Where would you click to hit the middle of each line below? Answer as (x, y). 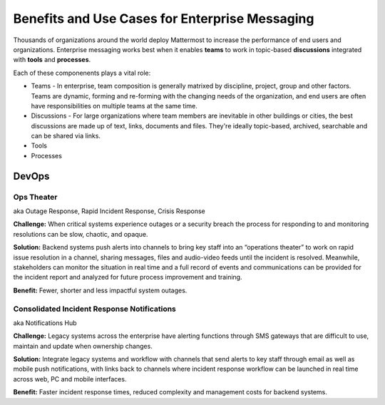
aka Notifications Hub (45, 323)
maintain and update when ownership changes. (83, 346)
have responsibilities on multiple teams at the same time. (114, 106)
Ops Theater (35, 197)
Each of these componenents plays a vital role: (82, 73)
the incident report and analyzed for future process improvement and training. (128, 277)
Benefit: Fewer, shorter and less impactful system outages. (100, 290)
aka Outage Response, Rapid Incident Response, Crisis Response (109, 211)
